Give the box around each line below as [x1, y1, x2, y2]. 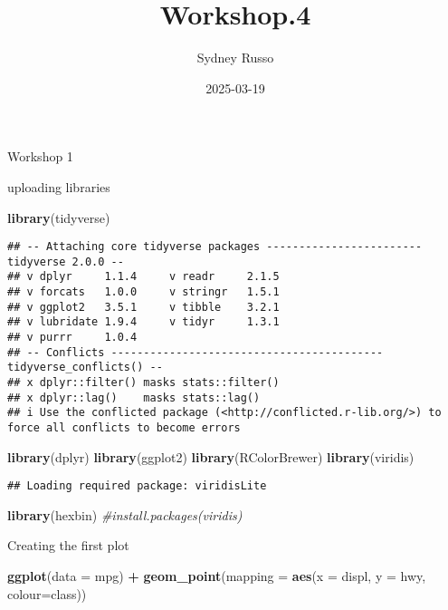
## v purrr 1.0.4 [7, 331, 138, 344]
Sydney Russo [196, 48, 274, 67]
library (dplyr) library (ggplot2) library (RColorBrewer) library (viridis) [7, 447, 415, 466]
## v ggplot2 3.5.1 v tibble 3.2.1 [7, 300, 280, 314]
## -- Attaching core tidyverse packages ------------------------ [7, 240, 423, 254]
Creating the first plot [7, 536, 129, 555]
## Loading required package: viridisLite [7, 479, 267, 493]
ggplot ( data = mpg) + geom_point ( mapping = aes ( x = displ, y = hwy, [7, 566, 426, 586]
